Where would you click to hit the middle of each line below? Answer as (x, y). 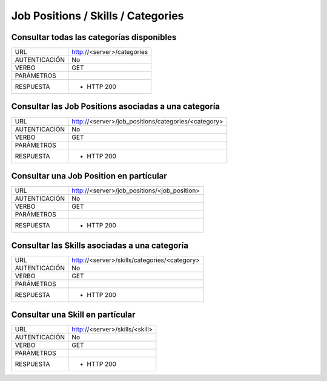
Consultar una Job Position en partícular (89, 176)
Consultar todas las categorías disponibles (94, 37)
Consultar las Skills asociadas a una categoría (100, 245)
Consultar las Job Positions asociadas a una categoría (116, 107)
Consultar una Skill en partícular (73, 315)
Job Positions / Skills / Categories (97, 16)
